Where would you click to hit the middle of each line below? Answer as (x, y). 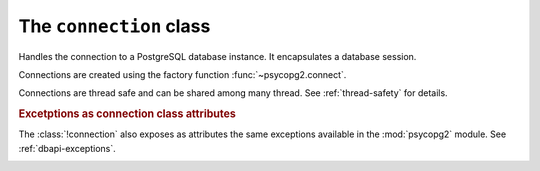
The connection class (114, 26)
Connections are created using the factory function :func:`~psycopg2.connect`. (182, 74)
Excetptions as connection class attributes (127, 114)
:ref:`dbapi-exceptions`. (67, 148)
